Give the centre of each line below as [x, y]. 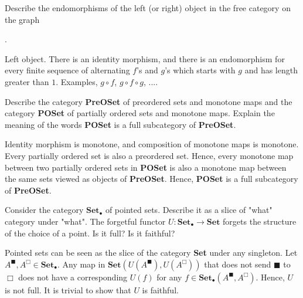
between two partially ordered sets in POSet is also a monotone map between [146, 167]
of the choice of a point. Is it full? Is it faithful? [90, 233]
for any [169, 277]
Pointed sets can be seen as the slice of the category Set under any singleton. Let [151, 253]
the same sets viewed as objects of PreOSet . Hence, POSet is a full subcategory [151, 179]
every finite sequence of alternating [67, 70]
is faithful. [160, 289]
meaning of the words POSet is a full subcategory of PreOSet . [120, 124]
